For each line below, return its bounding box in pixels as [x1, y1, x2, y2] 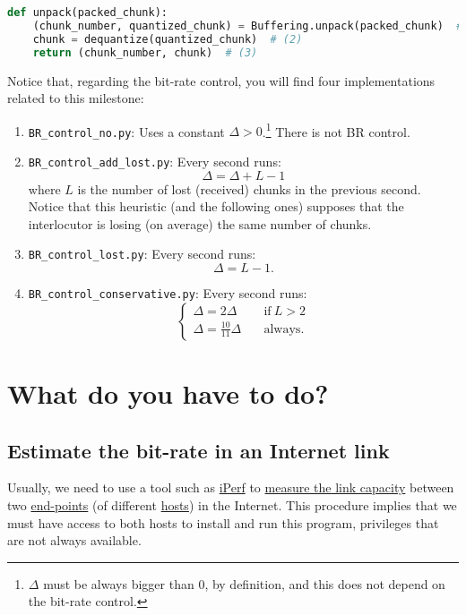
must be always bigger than [43, 574, 194, 593]
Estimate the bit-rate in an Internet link [7, 436, 390, 464]
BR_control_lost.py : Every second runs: [28, 244, 256, 263]
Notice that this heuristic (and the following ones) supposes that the [28, 197, 404, 216]
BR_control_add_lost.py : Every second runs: [28, 152, 281, 170]
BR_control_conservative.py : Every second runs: [28, 284, 307, 303]
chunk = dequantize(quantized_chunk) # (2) [32, 32, 303, 46]
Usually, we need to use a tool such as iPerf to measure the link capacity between [7, 478, 454, 497]
